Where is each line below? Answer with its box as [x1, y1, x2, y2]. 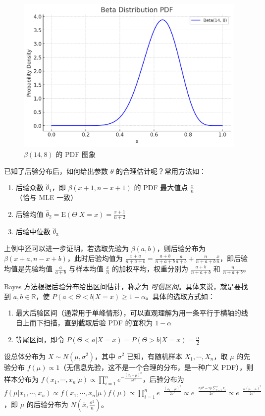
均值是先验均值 [4, 263, 53, 274]
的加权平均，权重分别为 [112, 263, 189, 274]
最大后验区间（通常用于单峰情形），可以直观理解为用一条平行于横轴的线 [15, 308, 248, 318]
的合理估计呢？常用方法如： [115, 165, 206, 176]
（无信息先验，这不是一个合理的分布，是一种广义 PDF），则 [59, 362, 254, 372]
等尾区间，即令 [15, 334, 64, 344]
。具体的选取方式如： [145, 291, 215, 301]
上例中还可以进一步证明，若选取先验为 [4, 243, 129, 254]
